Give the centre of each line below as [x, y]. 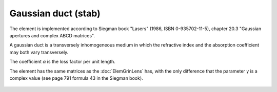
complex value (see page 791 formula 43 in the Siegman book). [76, 78]
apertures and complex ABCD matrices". [52, 35]
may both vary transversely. [39, 52]
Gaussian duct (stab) [55, 13]
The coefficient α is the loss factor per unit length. [62, 62]
